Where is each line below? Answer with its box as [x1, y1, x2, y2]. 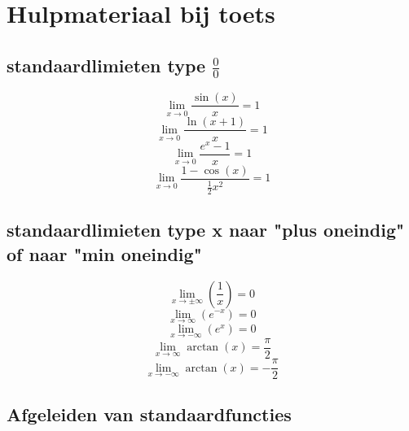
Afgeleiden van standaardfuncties [7, 402, 292, 427]
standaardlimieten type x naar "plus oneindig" [7, 217, 405, 242]
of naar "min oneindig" [7, 241, 202, 266]
